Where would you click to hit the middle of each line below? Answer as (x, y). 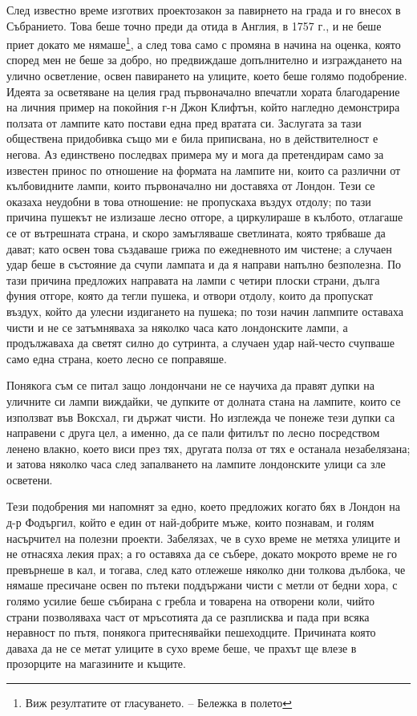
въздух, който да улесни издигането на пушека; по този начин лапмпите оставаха (205, 311)
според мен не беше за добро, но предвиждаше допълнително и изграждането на (204, 60)
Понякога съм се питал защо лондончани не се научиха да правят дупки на (190, 385)
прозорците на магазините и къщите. (96, 663)
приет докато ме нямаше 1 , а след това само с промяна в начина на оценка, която (204, 43)
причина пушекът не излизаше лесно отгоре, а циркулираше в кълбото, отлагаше (205, 217)
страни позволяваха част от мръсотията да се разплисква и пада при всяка (188, 616)
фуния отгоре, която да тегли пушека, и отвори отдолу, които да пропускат (190, 295)
